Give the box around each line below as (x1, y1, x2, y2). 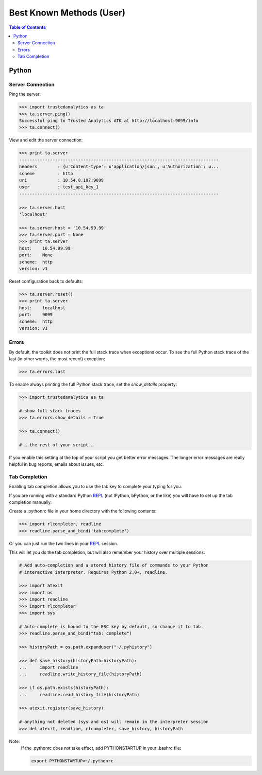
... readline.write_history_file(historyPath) (19, 671, 143, 677)
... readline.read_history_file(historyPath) (19, 692, 140, 697)
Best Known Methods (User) (9, 7, 126, 18)
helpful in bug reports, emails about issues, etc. (9, 461, 104, 467)
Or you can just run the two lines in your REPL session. (9, 540, 118, 546)
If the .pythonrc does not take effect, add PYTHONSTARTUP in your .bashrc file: (21, 745, 181, 751)
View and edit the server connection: (9, 137, 83, 143)
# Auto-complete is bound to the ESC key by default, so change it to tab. (19, 624, 204, 629)
